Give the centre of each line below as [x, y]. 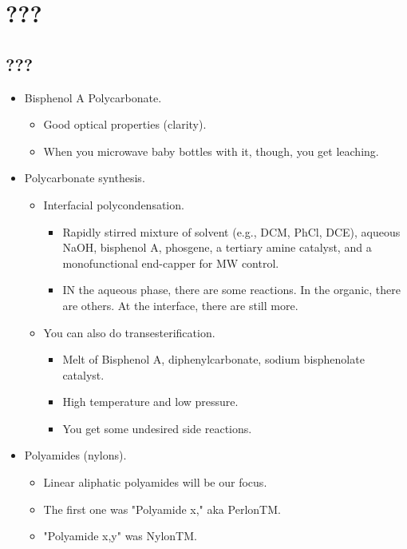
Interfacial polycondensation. [114, 204]
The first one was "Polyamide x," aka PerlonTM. [162, 509]
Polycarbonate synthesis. [85, 178]
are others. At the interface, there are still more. [180, 305]
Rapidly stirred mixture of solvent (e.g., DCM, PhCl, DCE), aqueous [231, 231]
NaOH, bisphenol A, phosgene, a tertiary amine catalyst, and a [217, 247]
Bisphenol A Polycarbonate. [93, 97]
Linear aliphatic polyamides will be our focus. [155, 482]
